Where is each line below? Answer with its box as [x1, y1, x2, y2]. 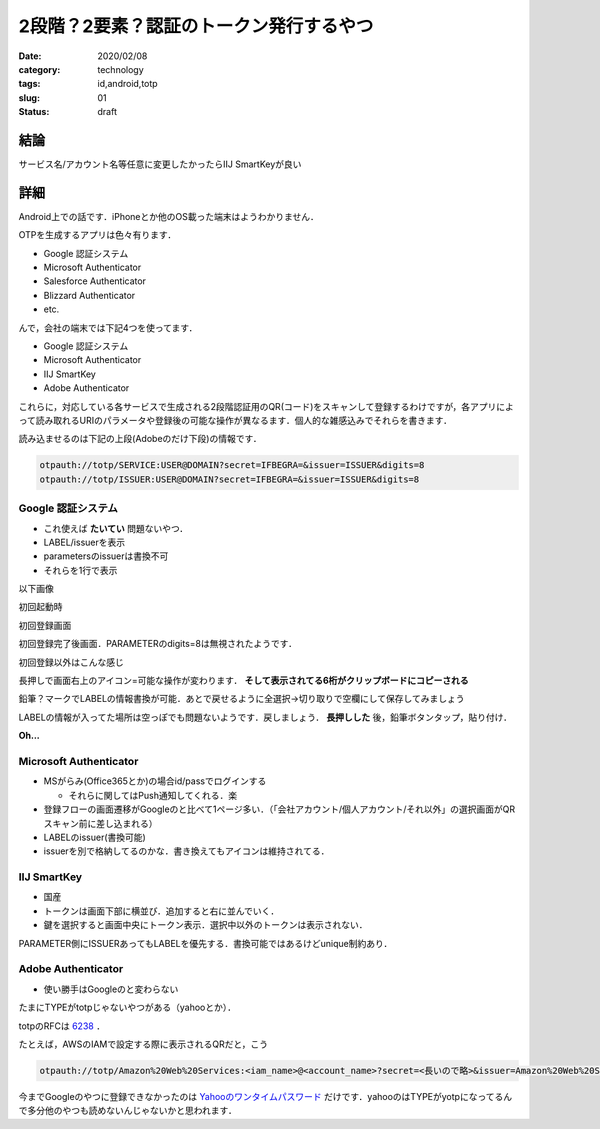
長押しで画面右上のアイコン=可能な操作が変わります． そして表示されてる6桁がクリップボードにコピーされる [18, 675, 469, 687]
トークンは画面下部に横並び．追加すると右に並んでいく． [43, 905, 280, 917]
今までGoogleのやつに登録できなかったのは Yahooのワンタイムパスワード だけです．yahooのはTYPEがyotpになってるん [18, 1090, 513, 1102]
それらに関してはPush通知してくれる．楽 [68, 789, 238, 801]
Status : [18, 106, 50, 118]
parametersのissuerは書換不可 [43, 550, 169, 562]
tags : [18, 78, 41, 90]
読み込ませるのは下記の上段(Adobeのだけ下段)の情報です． [18, 433, 262, 445]
